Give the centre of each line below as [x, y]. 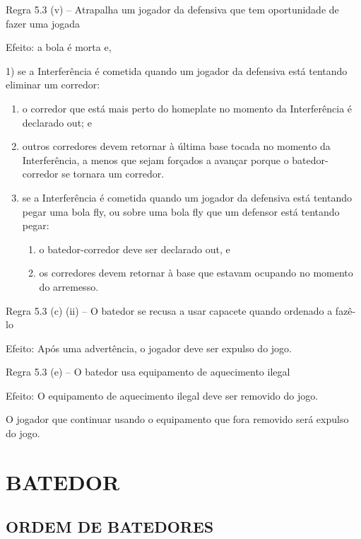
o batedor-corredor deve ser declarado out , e [135, 249]
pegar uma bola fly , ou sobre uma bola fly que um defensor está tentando [181, 211]
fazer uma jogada [43, 23]
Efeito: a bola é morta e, [59, 47]
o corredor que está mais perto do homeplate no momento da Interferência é [187, 108]
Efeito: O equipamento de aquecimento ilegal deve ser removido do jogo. [162, 395]
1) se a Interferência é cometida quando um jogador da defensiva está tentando [177, 70]
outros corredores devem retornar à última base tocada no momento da [176, 146]
